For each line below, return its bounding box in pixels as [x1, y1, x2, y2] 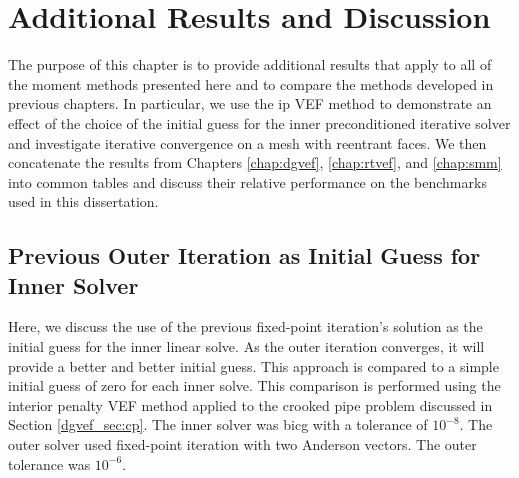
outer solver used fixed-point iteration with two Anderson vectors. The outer [8, 434, 477, 455]
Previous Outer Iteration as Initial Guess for [8, 240, 481, 271]
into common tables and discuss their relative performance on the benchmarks [8, 171, 487, 192]
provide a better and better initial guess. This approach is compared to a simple [8, 355, 499, 376]
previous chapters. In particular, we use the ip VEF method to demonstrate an [8, 93, 492, 114]
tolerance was [8, 453, 91, 474]
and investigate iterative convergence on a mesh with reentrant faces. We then [8, 132, 487, 153]
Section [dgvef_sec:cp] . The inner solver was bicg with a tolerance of [8, 414, 428, 435]
